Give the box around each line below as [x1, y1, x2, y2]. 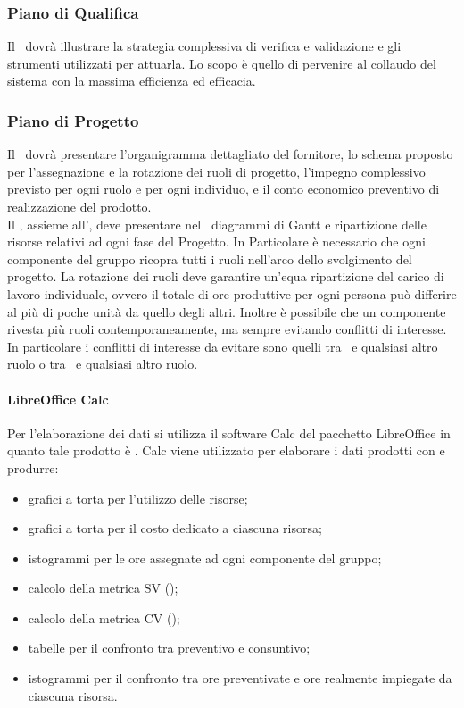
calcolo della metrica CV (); [28, 608, 180, 627]
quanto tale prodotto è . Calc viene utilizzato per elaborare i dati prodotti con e [7, 441, 445, 460]
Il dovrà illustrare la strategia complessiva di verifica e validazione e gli [7, 37, 402, 55]
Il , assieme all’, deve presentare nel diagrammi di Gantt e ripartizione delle [7, 214, 427, 233]
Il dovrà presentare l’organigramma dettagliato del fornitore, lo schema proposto [7, 145, 453, 163]
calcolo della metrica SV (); [28, 579, 178, 597]
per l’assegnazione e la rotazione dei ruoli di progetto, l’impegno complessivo [7, 162, 426, 180]
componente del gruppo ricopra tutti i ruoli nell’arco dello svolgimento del [7, 249, 412, 268]
